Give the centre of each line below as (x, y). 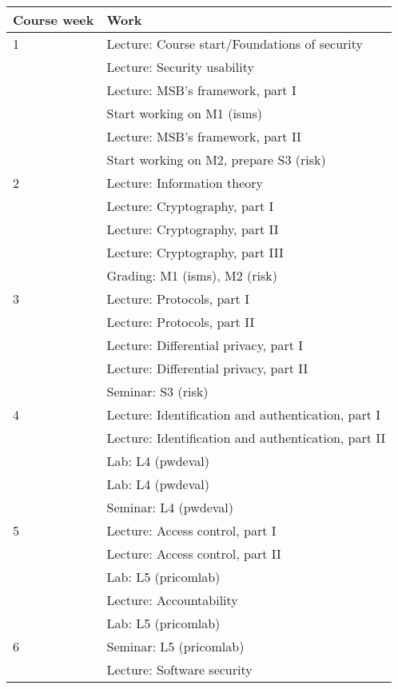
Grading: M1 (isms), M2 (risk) (192, 275)
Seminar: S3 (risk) (157, 391)
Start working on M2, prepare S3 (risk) (216, 159)
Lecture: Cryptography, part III (195, 252)
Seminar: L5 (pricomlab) (175, 646)
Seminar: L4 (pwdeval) (170, 507)
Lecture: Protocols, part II (181, 322)
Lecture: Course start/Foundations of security (235, 44)
